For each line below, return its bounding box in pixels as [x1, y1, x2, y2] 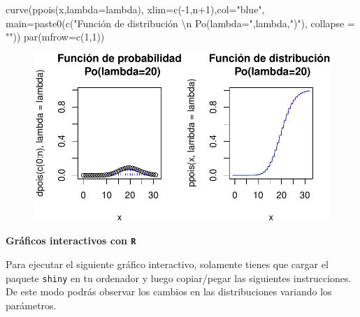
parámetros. [6, 297, 57, 312]
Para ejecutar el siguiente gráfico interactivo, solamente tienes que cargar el [6, 257, 329, 272]
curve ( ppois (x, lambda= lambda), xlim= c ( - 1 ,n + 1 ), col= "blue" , [6, 2, 265, 16]
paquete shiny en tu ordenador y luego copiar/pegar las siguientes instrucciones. [6, 270, 352, 285]
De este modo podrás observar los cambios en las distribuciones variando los [6, 284, 332, 299]
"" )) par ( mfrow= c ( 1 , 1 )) [6, 29, 105, 44]
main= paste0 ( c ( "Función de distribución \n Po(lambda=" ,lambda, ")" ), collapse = [6, 15, 355, 30]
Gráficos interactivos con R [6, 233, 136, 248]
